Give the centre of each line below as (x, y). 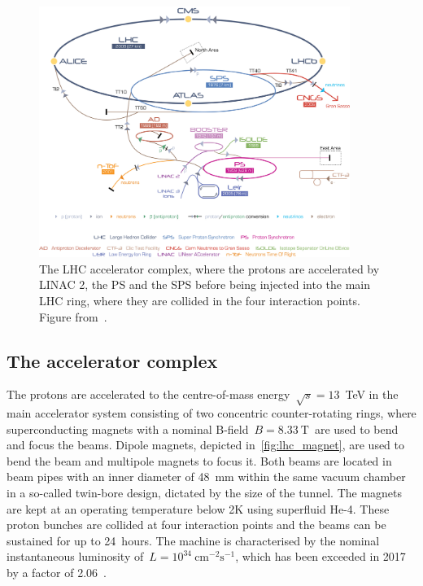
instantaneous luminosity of (75, 556)
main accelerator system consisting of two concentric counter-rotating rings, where (211, 413)
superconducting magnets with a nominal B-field (128, 429)
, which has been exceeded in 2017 (321, 556)
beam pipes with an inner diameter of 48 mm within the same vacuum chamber (206, 477)
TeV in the (372, 394)
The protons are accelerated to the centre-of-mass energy (148, 394)
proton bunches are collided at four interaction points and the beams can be (196, 525)
